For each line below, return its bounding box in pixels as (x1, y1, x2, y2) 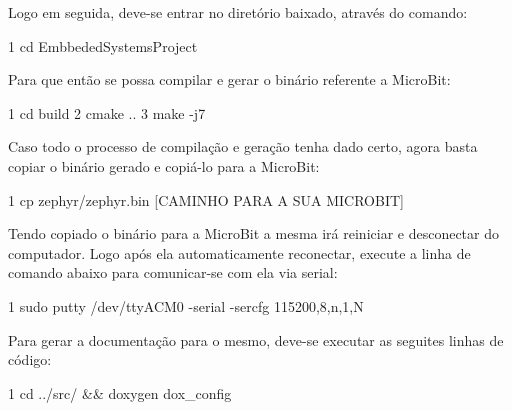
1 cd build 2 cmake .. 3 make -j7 (8, 102, 206, 123)
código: (8, 349, 52, 370)
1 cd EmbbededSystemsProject (8, 35, 198, 56)
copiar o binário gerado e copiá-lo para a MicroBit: (8, 155, 320, 176)
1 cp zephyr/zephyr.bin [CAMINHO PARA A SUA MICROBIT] (8, 189, 404, 210)
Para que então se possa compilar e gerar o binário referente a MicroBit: (8, 69, 451, 90)
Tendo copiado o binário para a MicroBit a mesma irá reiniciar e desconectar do (8, 223, 499, 244)
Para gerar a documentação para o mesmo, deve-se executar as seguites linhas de (8, 329, 504, 350)
